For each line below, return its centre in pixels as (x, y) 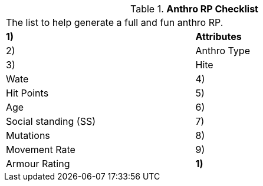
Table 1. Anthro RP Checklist (194, 9)
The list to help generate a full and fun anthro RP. (115, 22)
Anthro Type (223, 51)
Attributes (218, 36)
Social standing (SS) (51, 121)
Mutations (28, 135)
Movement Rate (41, 150)
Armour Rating (38, 164)
